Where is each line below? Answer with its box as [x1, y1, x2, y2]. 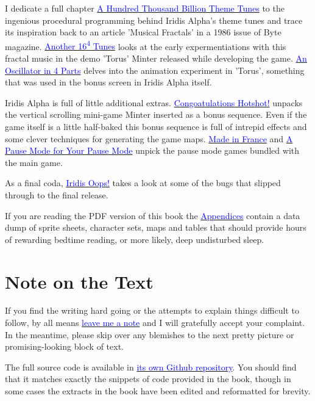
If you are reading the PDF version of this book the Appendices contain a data [5, 209, 300, 222]
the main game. [5, 156, 63, 168]
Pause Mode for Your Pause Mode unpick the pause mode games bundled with [5, 144, 300, 157]
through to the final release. [5, 188, 108, 201]
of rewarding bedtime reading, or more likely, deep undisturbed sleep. [5, 233, 264, 245]
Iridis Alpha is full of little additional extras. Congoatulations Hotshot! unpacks [5, 96, 303, 109]
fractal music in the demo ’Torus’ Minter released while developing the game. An [5, 52, 307, 65]
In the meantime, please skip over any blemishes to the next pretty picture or [5, 328, 294, 341]
